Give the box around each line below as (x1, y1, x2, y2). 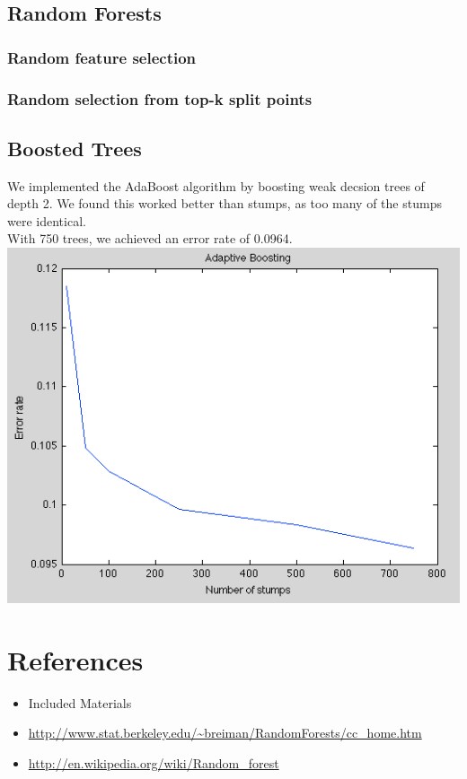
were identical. (7, 211, 86, 230)
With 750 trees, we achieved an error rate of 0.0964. (7, 229, 293, 248)
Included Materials (28, 693, 132, 712)
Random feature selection (7, 46, 197, 68)
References (7, 641, 144, 678)
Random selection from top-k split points (7, 87, 313, 109)
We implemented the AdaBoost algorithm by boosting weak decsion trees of (7, 176, 425, 195)
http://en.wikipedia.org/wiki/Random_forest (28, 754, 279, 773)
